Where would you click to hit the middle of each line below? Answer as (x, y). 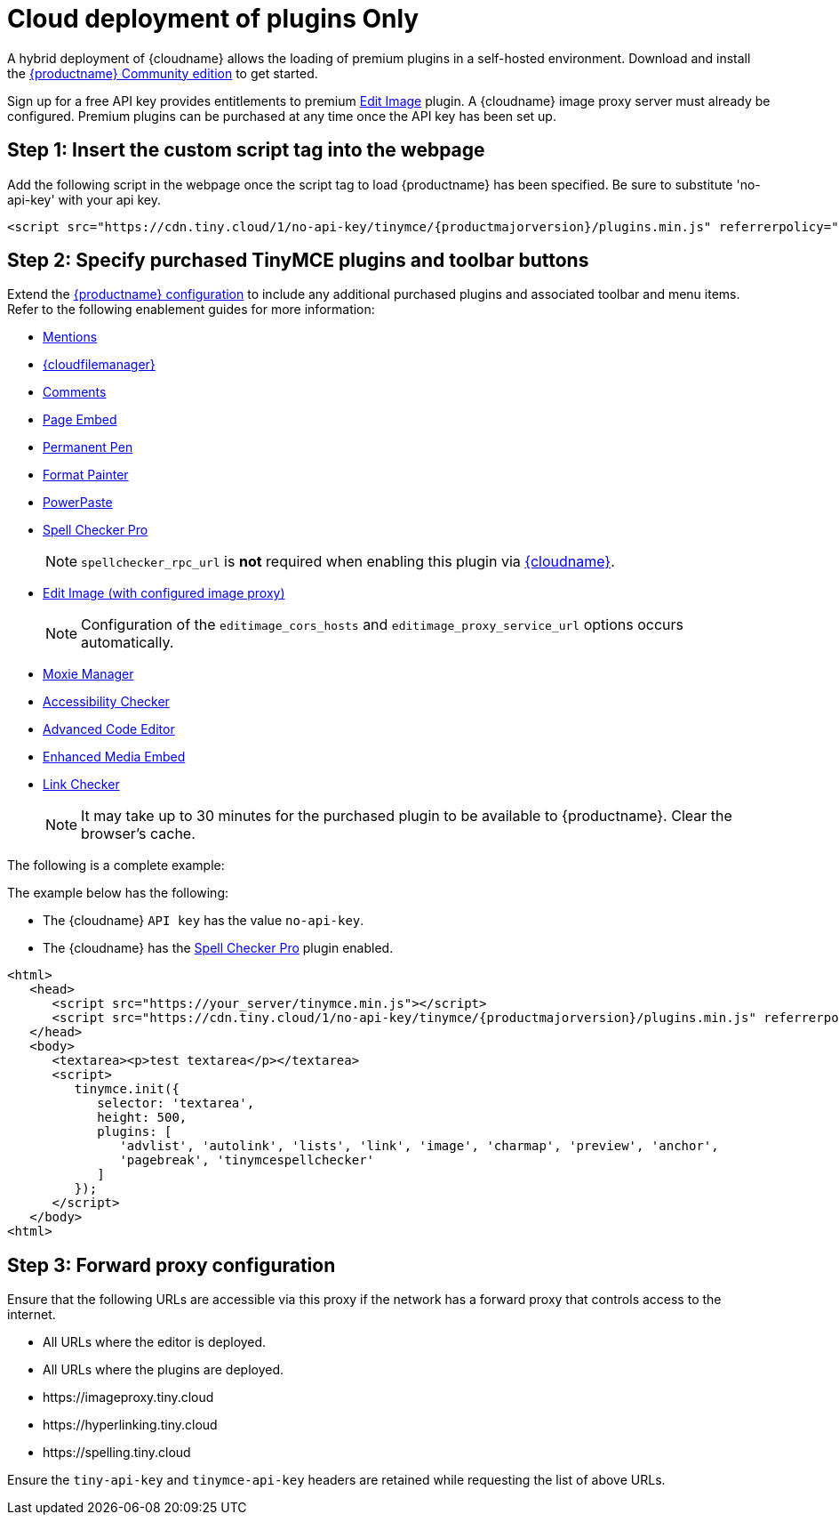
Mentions (70, 337)
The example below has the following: (118, 893)
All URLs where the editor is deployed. (155, 1342)
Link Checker (81, 785)
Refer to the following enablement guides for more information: (191, 310)
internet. (32, 1315)
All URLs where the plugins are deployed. (164, 1370)
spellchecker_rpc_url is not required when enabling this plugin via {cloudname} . (348, 562)
